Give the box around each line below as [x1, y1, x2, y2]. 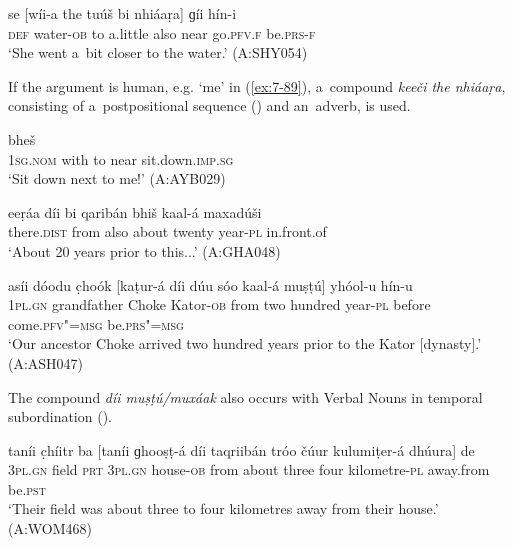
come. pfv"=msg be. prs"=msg [8, 313, 184, 334]
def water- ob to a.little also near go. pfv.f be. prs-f [8, 22, 316, 43]
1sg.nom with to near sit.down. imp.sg [8, 148, 234, 169]
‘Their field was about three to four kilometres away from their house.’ [8, 498, 439, 519]
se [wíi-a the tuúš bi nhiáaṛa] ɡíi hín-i [8, 3, 237, 23]
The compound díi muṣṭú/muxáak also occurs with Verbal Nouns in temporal [8, 386, 483, 407]
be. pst [8, 478, 46, 499]
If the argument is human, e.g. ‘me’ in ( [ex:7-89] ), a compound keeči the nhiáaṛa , [8, 75, 506, 96]
